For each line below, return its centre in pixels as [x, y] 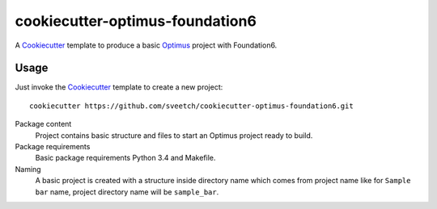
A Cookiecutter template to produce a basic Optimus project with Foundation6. [146, 45]
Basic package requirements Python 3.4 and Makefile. [125, 158]
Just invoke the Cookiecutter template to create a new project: [119, 87]
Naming [28, 169]
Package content [43, 124]
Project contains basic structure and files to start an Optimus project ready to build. [174, 135]
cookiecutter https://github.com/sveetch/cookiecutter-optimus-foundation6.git [191, 106]
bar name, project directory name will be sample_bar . [127, 192]
